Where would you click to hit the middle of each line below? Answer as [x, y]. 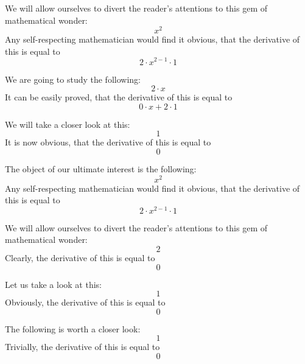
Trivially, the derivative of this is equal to [82, 347]
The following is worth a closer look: [73, 328]
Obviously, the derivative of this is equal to [85, 302]
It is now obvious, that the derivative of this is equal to [108, 142]
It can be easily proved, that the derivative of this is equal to [119, 97]
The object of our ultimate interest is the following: [101, 168]
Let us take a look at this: [53, 284]
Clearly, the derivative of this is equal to [80, 258]
